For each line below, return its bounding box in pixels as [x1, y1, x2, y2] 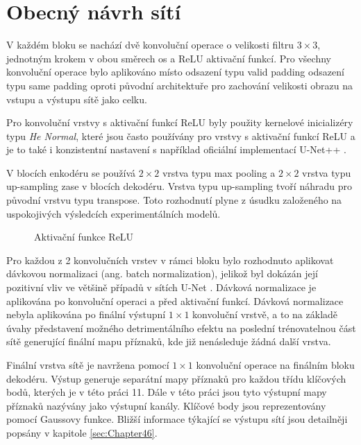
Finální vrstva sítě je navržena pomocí [6, 358, 169, 372]
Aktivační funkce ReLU [34, 229, 134, 244]
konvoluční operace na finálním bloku [196, 358, 355, 372]
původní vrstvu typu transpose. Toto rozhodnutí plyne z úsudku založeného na [6, 193, 342, 207]
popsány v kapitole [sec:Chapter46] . [6, 425, 158, 439]
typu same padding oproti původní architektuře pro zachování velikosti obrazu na [6, 78, 353, 92]
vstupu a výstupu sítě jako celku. [6, 91, 147, 106]
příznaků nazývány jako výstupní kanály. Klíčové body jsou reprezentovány [6, 398, 326, 412]
